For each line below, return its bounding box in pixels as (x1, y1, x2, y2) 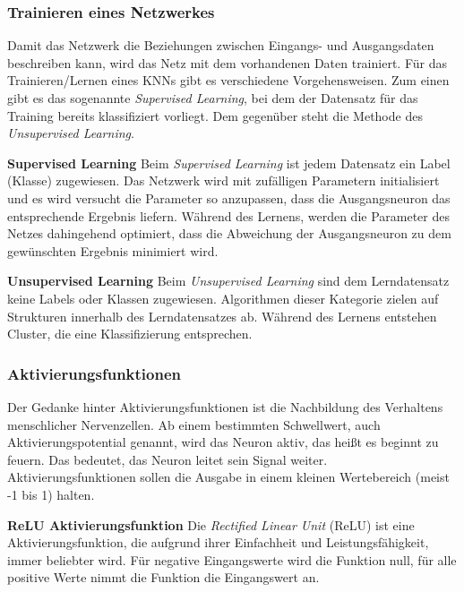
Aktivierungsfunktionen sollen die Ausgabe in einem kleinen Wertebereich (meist (7, 468, 450, 486)
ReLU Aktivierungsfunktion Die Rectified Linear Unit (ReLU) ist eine (7, 515, 415, 534)
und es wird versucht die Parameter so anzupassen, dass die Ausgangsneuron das (7, 188, 451, 207)
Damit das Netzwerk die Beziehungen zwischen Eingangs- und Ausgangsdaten (7, 36, 434, 55)
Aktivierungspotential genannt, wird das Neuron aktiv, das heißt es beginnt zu (7, 433, 439, 451)
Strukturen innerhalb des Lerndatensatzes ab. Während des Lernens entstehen (7, 306, 437, 325)
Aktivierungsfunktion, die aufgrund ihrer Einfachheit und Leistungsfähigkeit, (7, 533, 429, 552)
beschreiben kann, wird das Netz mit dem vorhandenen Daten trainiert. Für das (7, 53, 447, 72)
